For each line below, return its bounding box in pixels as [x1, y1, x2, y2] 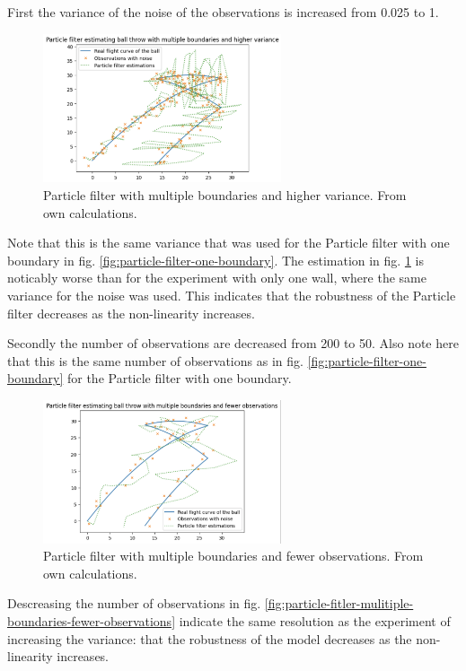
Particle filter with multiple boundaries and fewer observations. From [43, 546, 424, 565]
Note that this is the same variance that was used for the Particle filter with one [7, 233, 450, 252]
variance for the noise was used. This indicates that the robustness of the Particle [7, 286, 456, 305]
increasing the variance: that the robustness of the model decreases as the [7, 629, 412, 648]
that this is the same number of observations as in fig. [7, 351, 303, 370]
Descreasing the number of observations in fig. [7, 594, 261, 613]
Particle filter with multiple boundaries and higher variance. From [43, 186, 407, 205]
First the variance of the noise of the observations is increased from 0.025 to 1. [7, 3, 439, 21]
